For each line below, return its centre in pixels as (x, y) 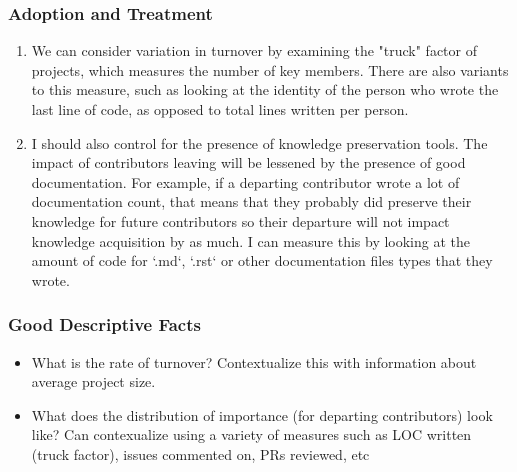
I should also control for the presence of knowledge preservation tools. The (259, 142)
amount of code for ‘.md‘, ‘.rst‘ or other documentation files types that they (262, 260)
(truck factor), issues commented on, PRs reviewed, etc (200, 453)
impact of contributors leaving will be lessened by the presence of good (248, 162)
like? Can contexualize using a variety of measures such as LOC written (251, 434)
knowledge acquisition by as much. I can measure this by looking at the (251, 240)
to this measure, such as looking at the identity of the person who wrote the (265, 89)
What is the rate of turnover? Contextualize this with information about (254, 361)
